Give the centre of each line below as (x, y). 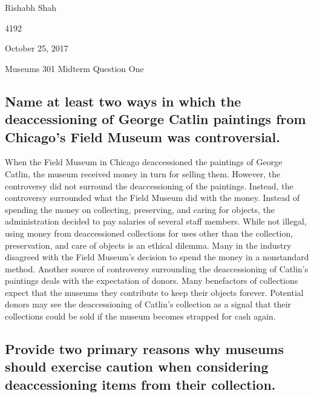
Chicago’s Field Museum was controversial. (142, 136)
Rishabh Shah (31, 7)
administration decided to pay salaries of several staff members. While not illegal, (156, 221)
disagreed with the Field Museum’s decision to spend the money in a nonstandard (157, 257)
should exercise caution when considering (137, 366)
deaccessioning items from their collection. (140, 384)
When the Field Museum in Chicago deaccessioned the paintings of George (144, 162)
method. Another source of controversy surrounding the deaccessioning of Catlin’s (157, 268)
